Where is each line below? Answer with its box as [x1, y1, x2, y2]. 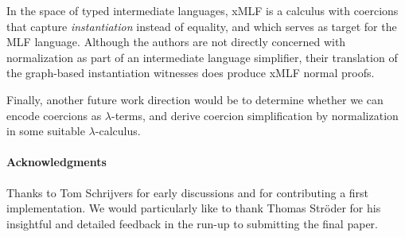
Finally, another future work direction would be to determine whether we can [6, 91, 384, 107]
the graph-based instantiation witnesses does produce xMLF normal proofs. [6, 64, 375, 81]
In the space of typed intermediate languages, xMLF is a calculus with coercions [6, 2, 399, 18]
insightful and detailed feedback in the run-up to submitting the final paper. [6, 215, 378, 231]
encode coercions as [6, 107, 102, 123]
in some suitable [6, 122, 85, 139]
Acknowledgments [6, 153, 107, 170]
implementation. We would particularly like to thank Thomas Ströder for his [6, 200, 381, 216]
